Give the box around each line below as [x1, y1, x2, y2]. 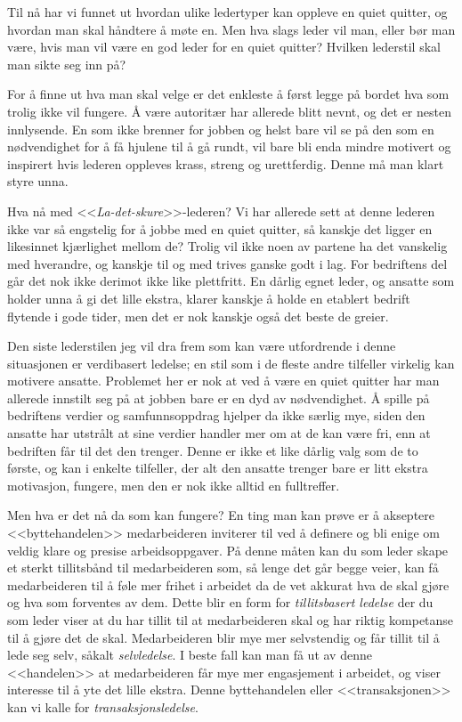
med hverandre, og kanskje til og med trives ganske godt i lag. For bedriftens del [7, 254, 448, 272]
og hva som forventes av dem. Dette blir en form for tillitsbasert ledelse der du [7, 593, 434, 612]
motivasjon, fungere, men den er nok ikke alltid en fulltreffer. [7, 475, 340, 494]
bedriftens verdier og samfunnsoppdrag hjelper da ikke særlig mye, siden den [7, 406, 426, 425]
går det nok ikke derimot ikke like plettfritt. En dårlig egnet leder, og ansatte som [7, 272, 455, 290]
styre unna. [7, 172, 69, 191]
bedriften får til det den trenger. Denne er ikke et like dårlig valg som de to [7, 441, 418, 459]
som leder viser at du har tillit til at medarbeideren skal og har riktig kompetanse [7, 611, 454, 629]
